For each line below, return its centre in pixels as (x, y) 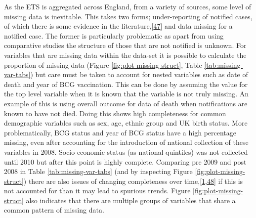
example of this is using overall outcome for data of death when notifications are (126, 103)
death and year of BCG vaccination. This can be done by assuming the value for (126, 84)
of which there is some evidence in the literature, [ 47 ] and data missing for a (118, 26)
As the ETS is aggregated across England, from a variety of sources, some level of (128, 6)
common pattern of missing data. (54, 210)
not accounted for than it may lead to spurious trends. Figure (97, 191)
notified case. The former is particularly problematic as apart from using (114, 35)
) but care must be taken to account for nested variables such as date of (139, 74)
